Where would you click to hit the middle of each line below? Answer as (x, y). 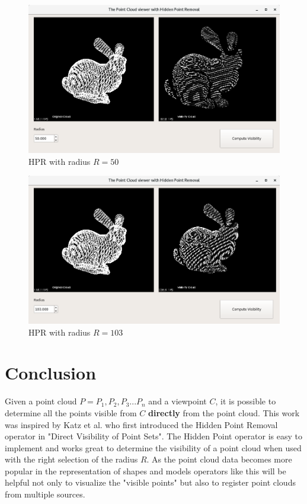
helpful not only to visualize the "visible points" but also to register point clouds (150, 482)
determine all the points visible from (71, 412)
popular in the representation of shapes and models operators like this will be (145, 470)
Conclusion (51, 373)
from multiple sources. (45, 494)
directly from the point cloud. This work (224, 412)
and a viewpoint (178, 401)
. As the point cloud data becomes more (219, 459)
